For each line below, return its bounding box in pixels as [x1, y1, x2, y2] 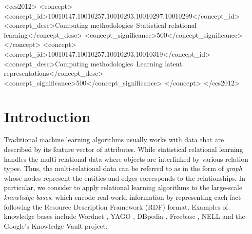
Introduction [4, 106, 91, 126]
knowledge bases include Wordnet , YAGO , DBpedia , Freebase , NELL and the [4, 211, 245, 221]
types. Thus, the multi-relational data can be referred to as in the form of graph [4, 163, 242, 173]
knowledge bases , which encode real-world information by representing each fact [4, 192, 241, 202]
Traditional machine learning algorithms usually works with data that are [4, 134, 224, 145]
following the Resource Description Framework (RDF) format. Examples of [4, 201, 228, 212]
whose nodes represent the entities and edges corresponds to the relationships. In [4, 172, 246, 183]
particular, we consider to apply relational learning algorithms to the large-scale [4, 182, 242, 192]
